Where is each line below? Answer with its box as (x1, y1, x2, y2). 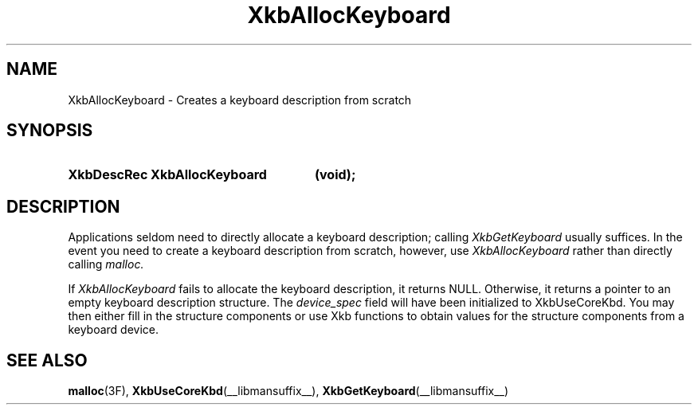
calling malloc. (68, 257, 144, 272)
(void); (314, 166, 356, 183)
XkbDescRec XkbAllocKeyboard (68, 166, 267, 183)
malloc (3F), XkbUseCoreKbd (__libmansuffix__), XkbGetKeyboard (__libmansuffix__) (68, 384, 509, 398)
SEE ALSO (6, 350, 88, 370)
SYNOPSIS (6, 120, 93, 141)
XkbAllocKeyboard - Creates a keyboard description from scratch (68, 92, 412, 107)
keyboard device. (68, 323, 159, 337)
